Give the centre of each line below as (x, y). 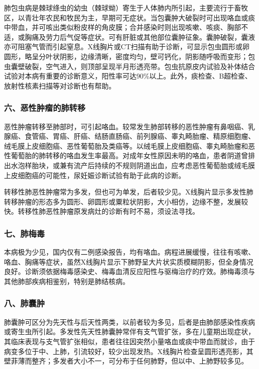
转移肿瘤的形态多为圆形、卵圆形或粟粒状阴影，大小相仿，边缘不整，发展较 (126, 201)
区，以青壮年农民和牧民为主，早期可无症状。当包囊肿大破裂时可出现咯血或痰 (129, 17)
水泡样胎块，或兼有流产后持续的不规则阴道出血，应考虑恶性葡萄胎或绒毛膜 (133, 165)
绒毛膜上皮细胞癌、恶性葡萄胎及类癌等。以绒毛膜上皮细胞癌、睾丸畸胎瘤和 (126, 145)
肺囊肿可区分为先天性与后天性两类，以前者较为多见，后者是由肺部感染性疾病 (129, 322)
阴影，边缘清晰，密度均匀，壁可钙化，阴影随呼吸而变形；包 (157, 56)
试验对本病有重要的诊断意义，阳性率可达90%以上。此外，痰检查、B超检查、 (128, 76)
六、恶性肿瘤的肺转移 (45, 108)
